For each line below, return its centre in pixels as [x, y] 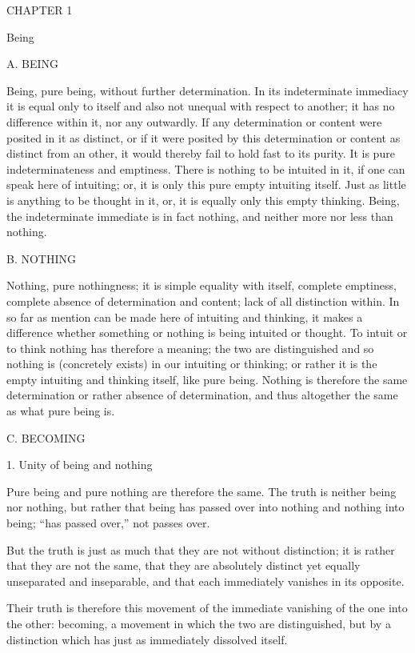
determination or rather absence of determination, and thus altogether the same [202, 395]
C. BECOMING [46, 437]
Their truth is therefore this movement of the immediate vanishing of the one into [207, 608]
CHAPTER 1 [40, 10]
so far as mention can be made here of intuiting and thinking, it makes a [185, 316]
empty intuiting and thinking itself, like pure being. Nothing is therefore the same [207, 379]
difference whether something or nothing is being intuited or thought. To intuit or [207, 333]
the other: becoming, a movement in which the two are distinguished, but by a [199, 623]
